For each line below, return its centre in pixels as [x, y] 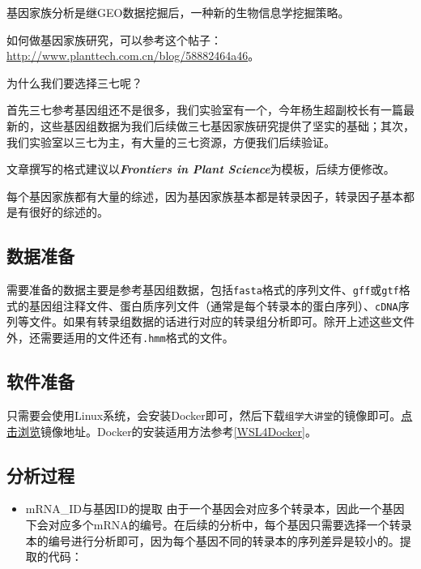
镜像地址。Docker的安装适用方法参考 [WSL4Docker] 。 [179, 431]
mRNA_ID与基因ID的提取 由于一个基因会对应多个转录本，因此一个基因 [215, 509]
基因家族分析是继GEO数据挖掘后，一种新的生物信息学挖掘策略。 [178, 12]
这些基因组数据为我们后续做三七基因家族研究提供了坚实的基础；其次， [227, 125]
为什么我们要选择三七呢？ [74, 82]
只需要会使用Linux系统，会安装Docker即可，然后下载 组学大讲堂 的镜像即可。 [204, 415]
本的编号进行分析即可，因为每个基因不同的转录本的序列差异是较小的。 [213, 540]
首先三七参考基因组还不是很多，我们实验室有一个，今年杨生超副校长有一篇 [205, 110]
